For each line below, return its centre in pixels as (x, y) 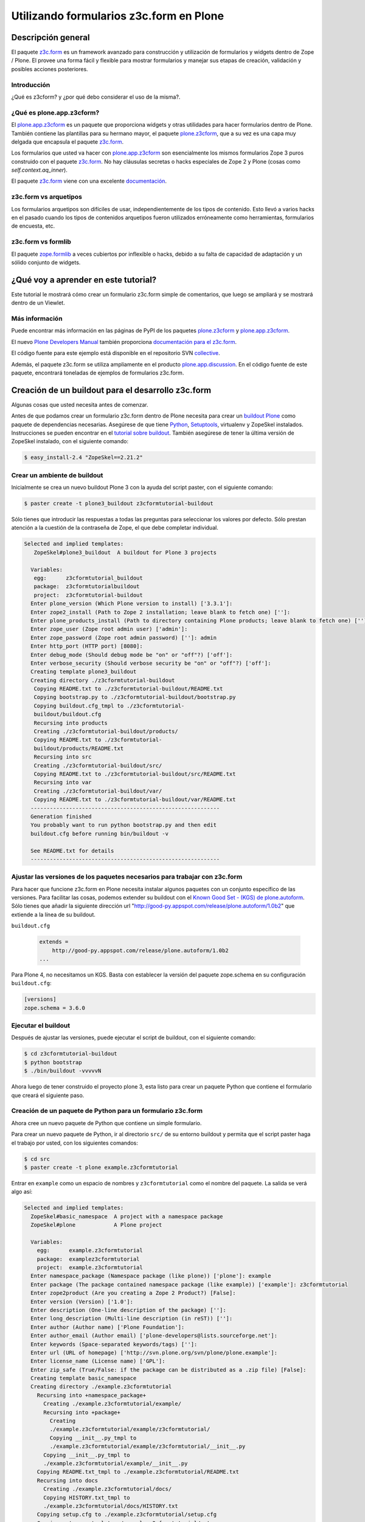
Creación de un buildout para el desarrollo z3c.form (111, 390)
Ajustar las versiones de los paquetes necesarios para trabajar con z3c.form (127, 877)
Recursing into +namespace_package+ (91, 1395)
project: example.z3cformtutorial (90, 1267)
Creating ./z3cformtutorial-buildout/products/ (106, 731)
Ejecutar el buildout (40, 1026)
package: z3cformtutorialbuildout (87, 587)
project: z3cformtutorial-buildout (88, 595)
